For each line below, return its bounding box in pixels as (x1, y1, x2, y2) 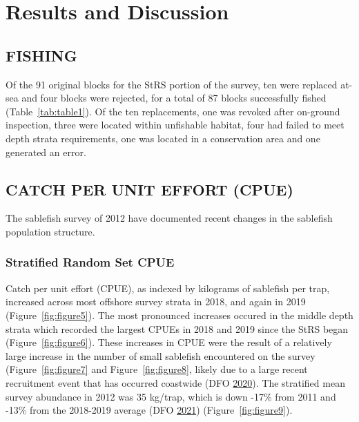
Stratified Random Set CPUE (6, 253, 175, 271)
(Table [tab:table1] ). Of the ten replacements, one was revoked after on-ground (6, 104, 340, 118)
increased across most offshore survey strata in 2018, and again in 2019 (6, 294, 306, 309)
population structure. (6, 224, 95, 238)
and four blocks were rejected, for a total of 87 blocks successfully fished (21, 90, 327, 105)
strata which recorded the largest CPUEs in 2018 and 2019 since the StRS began (6, 321, 349, 336)
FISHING (6, 44, 77, 66)
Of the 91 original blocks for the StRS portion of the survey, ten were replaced (6, 77, 338, 91)
